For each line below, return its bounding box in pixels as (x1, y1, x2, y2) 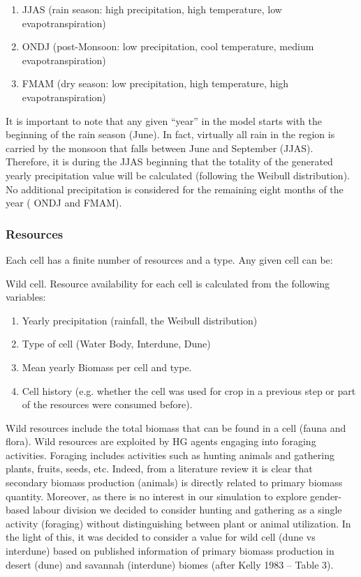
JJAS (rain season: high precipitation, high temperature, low (22, 2, 282, 16)
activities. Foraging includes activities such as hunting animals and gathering (6, 447, 334, 462)
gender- (310, 488, 342, 503)
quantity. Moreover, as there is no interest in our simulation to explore (6, 488, 307, 503)
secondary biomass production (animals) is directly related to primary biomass (6, 475, 343, 490)
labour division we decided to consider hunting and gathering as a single (32, 502, 342, 517)
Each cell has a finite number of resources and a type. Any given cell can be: (6, 252, 333, 267)
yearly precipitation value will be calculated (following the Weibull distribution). (6, 167, 350, 182)
